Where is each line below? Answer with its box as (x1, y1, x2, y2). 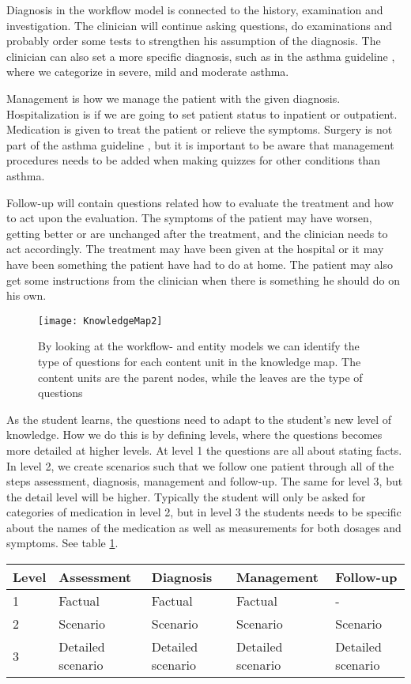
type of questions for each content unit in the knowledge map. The (38, 353, 361, 369)
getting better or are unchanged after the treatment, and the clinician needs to (6, 225, 388, 241)
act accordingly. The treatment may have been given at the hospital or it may (6, 240, 384, 257)
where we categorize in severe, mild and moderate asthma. (6, 63, 289, 80)
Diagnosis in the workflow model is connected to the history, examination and (6, 2, 383, 17)
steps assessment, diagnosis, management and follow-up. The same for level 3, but (6, 473, 403, 489)
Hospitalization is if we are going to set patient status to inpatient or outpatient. (6, 105, 398, 122)
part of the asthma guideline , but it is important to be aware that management (6, 136, 394, 153)
